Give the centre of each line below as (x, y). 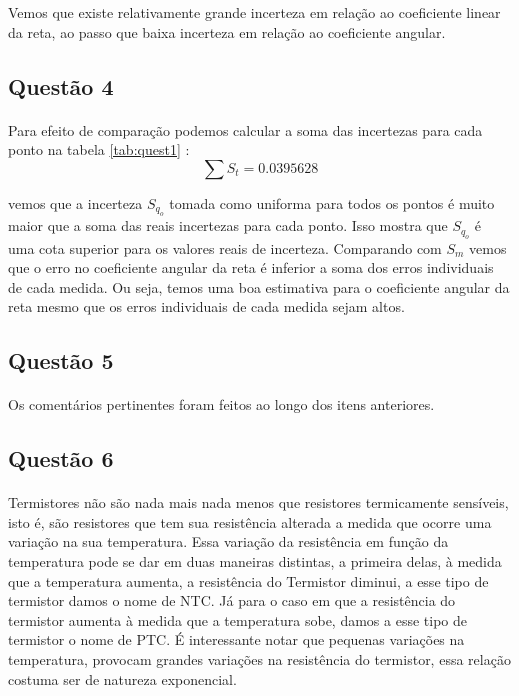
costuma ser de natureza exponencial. (122, 678)
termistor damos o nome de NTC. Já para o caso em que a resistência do (232, 600)
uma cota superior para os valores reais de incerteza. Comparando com (225, 247)
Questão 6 (61, 458)
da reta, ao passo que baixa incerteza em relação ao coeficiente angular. (227, 31)
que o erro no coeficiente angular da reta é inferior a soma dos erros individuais (251, 267)
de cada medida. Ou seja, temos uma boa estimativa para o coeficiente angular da (259, 286)
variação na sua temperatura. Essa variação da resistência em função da (228, 541)
